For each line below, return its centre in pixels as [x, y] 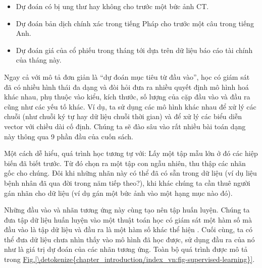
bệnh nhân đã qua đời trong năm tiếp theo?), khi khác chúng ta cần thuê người [127, 182]
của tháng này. [39, 60]
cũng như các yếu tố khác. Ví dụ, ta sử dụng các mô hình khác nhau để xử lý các [130, 106]
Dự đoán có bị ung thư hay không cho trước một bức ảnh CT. [112, 6]
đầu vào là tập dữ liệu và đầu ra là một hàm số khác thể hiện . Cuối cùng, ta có [128, 229]
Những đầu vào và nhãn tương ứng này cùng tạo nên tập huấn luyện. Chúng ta [127, 210]
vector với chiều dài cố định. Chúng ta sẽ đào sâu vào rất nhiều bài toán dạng [125, 126]
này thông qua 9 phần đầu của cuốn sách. [69, 136]
